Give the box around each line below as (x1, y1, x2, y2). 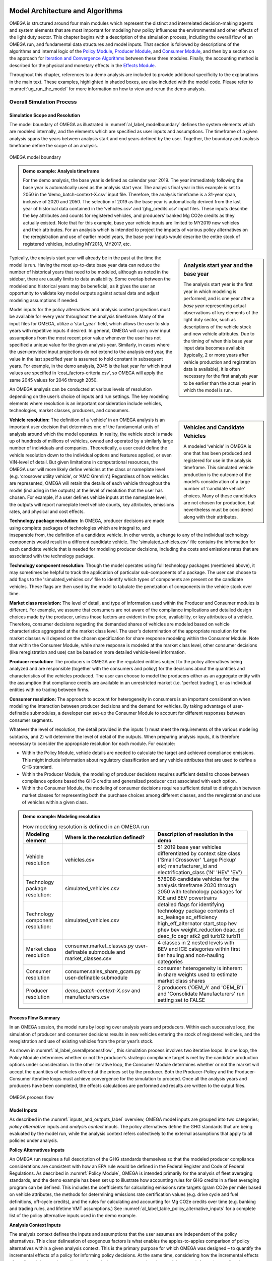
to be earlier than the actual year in (183, 380, 256, 386)
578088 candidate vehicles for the (157, 876, 239, 883)
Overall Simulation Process (9, 98, 77, 105)
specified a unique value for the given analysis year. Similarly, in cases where (9, 341, 170, 348)
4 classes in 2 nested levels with (157, 939, 234, 946)
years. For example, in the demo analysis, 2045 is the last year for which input (9, 363, 172, 369)
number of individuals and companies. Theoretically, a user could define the (9, 445, 167, 451)
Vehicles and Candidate (183, 424, 245, 431)
